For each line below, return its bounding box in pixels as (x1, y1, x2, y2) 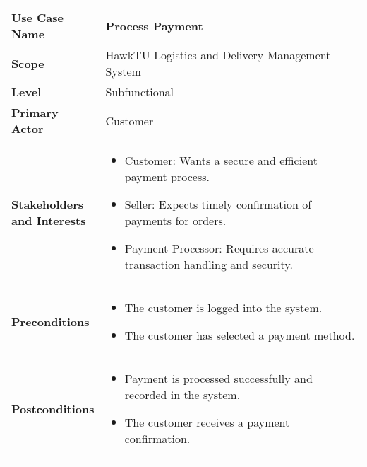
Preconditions (11, 313, 90, 330)
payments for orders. (124, 212, 227, 229)
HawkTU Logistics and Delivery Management (105, 47, 331, 63)
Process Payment (105, 17, 203, 34)
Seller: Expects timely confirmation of (124, 196, 312, 212)
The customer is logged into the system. (124, 299, 323, 316)
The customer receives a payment (124, 414, 290, 430)
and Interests (11, 212, 86, 229)
